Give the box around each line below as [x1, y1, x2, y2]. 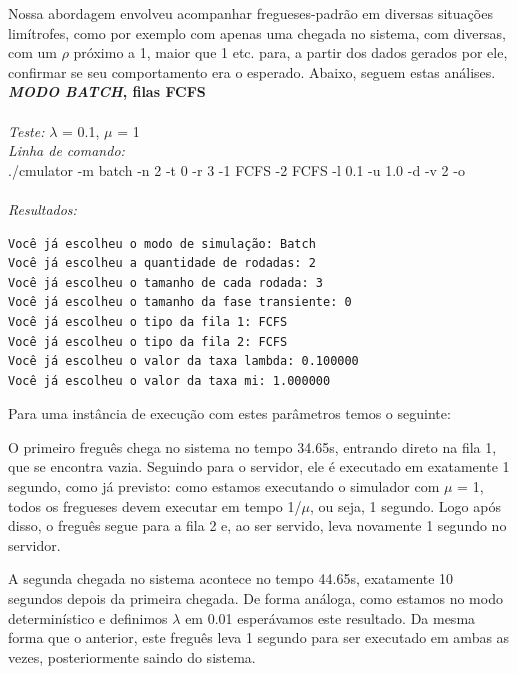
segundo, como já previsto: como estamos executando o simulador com [8, 476, 440, 497]
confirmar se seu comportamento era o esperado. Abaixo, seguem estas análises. [8, 61, 496, 82]
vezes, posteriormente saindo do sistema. [8, 646, 256, 667]
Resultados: [8, 198, 77, 219]
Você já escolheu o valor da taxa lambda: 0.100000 [8, 354, 359, 369]
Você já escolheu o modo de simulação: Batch [8, 236, 316, 251]
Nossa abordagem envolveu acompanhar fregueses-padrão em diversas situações [8, 3, 493, 23]
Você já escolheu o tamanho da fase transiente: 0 [8, 295, 352, 310]
